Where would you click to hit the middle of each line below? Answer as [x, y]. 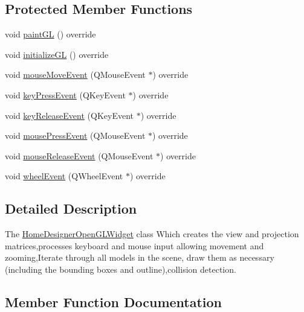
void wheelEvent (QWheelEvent [64, 176]
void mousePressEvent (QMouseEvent [75, 135]
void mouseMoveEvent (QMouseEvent [75, 75]
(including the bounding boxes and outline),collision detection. [121, 269]
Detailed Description [71, 209]
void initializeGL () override [57, 54]
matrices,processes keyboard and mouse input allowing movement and [134, 245]
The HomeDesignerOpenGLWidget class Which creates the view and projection [152, 234]
